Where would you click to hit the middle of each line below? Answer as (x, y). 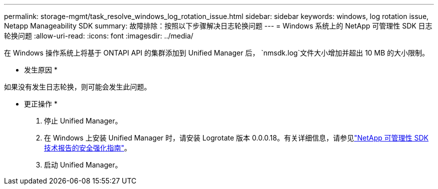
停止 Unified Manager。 (83, 121)
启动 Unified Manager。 (83, 165)
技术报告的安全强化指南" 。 (88, 148)
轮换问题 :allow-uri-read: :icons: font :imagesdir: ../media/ (99, 36)
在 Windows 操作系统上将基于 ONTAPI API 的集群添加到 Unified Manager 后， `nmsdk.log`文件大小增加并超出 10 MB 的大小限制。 (217, 53)
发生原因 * (41, 70)
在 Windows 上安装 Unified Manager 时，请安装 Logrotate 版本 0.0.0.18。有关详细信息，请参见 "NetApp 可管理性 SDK (236, 138)
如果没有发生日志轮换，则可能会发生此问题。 (77, 87)
